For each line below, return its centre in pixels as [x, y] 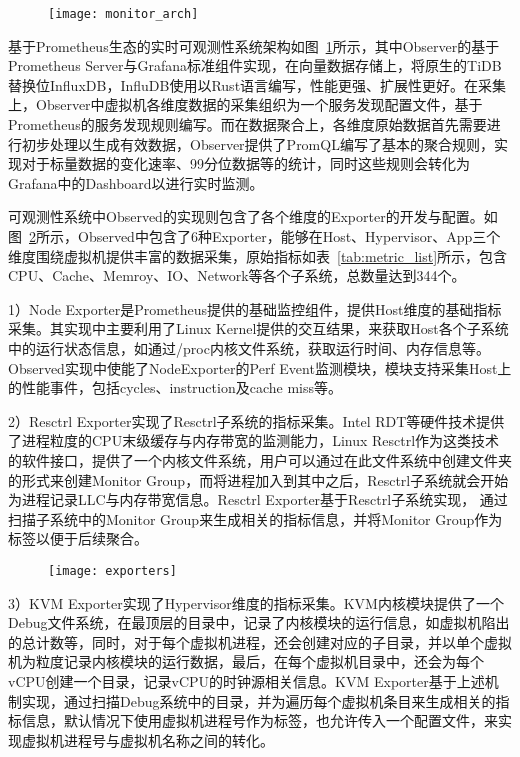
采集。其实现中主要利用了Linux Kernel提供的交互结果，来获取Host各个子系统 [258, 328]
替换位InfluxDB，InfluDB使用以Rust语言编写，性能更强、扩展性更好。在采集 [257, 84]
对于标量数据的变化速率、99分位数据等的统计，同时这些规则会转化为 [245, 163]
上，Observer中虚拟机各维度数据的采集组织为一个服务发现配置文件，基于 [245, 104]
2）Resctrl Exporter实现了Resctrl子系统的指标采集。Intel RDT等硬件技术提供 [256, 420]
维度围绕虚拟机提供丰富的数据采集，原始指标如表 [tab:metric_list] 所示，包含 [258, 255]
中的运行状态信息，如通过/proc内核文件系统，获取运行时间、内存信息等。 [249, 347]
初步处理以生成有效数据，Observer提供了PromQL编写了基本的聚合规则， [257, 143]
